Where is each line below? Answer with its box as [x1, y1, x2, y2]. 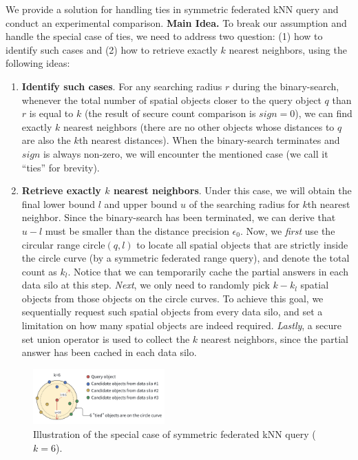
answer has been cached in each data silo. [21, 345, 197, 359]
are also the [21, 133, 71, 147]
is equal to [29, 106, 74, 121]
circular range [21, 237, 80, 251]
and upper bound [104, 196, 178, 211]
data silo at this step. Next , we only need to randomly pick [21, 278, 270, 292]
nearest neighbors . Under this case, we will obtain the [113, 183, 352, 198]
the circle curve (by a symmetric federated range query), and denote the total [21, 251, 350, 265]
